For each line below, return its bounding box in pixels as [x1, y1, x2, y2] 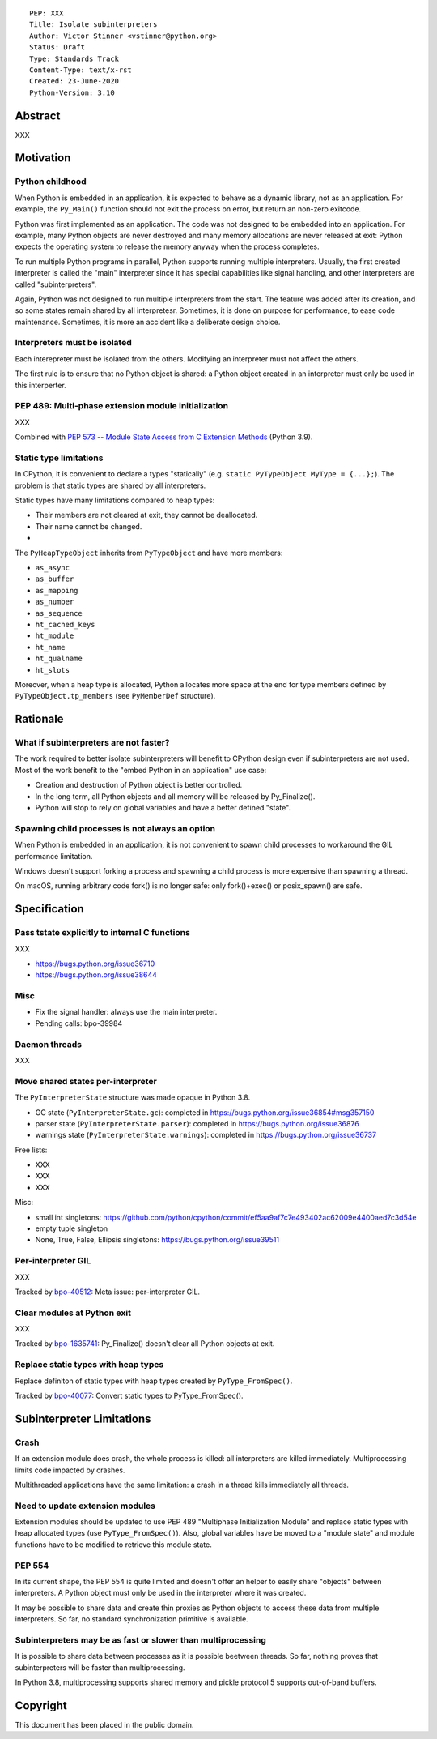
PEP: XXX [29, 9, 64, 18]
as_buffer [35, 575, 74, 583]
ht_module [35, 631, 74, 640]
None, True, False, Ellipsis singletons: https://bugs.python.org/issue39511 [35, 1235, 279, 1245]
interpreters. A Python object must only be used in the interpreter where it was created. [15, 1588, 307, 1598]
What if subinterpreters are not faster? [15, 737, 170, 749]
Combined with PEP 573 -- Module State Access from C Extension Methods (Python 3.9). [15, 432, 313, 442]
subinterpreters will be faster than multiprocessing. [15, 1662, 185, 1673]
